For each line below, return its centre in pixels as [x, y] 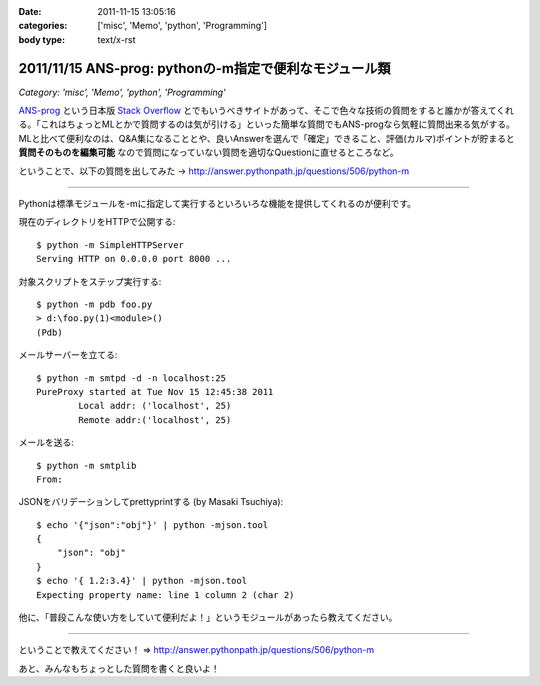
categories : [43, 26]
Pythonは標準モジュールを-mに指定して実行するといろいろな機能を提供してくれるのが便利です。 [217, 204]
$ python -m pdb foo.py [94, 304]
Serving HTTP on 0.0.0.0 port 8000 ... [134, 259]
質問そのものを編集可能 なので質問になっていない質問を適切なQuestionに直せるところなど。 [208, 152]
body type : [41, 39]
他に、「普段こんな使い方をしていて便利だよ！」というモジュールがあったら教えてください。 [208, 617]
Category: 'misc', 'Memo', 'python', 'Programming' [122, 92]
